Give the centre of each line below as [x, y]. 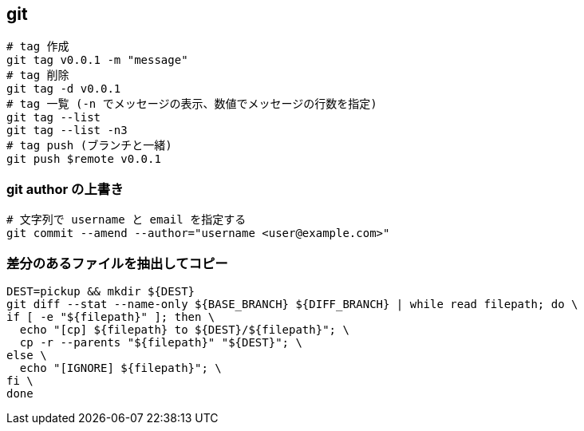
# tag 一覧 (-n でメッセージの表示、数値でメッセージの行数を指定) [192, 104]
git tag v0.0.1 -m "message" [97, 60]
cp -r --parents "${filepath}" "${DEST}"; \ [161, 342]
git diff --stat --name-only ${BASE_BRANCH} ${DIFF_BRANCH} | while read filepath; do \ [292, 304]
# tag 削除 [38, 75]
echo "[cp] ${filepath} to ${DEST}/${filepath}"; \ [184, 329]
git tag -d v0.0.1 [64, 89]
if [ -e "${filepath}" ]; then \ [111, 316]
